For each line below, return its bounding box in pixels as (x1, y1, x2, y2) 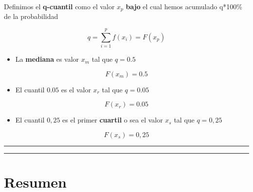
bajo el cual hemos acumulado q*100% (126, 1, 242, 11)
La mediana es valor (15, 54, 79, 64)
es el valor (61, 84, 91, 94)
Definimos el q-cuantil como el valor (4, 1, 115, 11)
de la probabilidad (4, 11, 58, 21)
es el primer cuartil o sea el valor (62, 115, 163, 125)
